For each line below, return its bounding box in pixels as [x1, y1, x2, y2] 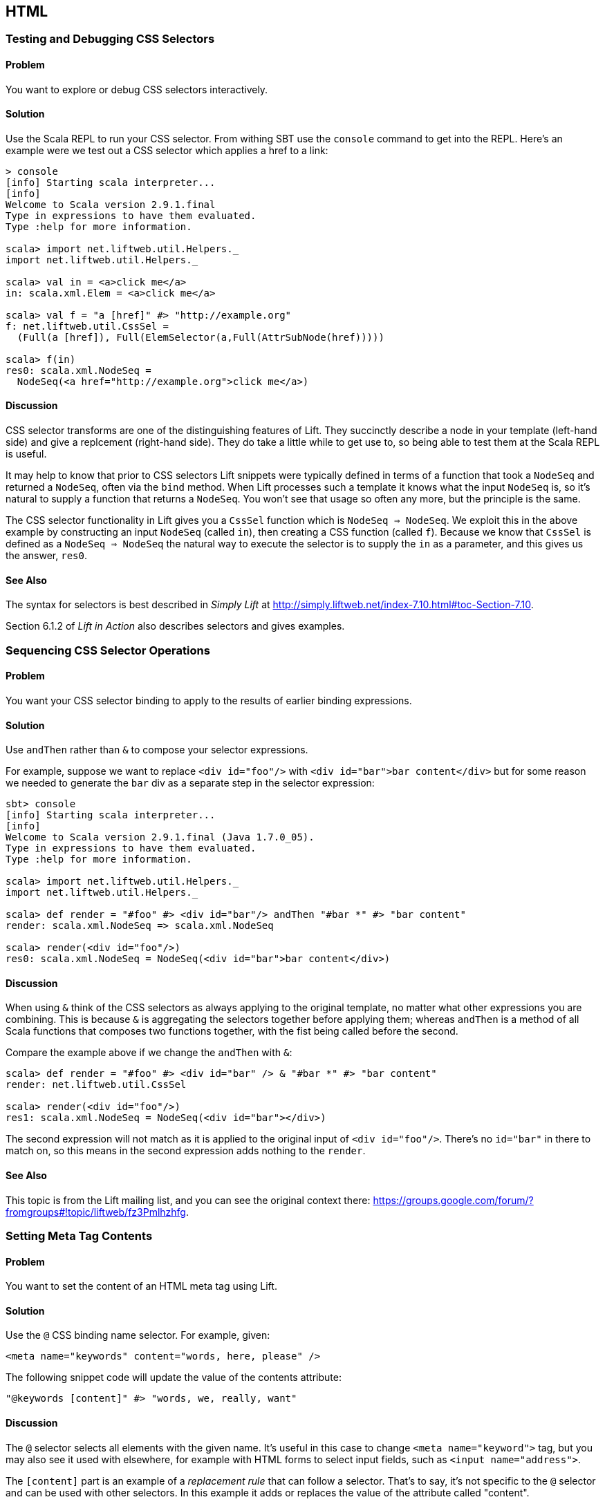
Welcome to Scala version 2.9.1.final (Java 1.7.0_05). [6, 831, 315, 843]
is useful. [6, 448, 47, 460]
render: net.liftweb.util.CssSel [6, 1079, 187, 1091]
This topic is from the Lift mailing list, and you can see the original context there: [6, 1194, 371, 1206]
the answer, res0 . [6, 549, 87, 562]
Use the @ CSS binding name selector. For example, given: [6, 1329, 270, 1342]
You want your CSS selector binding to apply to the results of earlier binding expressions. [6, 694, 412, 706]
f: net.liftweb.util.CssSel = [6, 320, 169, 332]
